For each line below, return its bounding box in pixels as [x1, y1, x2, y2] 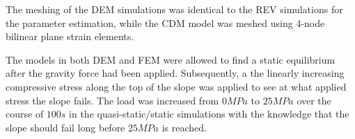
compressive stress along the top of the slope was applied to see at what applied [6, 79, 347, 93]
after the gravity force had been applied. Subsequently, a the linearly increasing [6, 66, 345, 80]
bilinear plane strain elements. [6, 29, 134, 44]
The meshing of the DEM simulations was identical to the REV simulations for [6, 2, 343, 16]
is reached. [161, 120, 207, 134]
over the [297, 93, 331, 107]
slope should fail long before [6, 120, 125, 134]
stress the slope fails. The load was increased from [6, 93, 219, 107]
